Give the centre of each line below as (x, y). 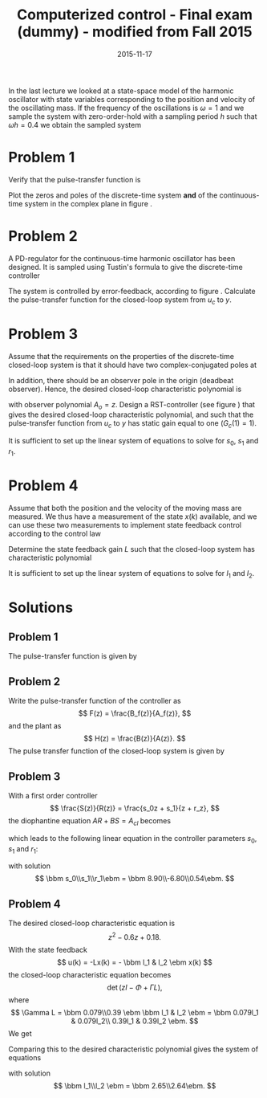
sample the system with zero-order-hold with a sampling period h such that (133, 116)
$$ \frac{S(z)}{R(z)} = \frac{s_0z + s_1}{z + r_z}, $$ (135, 808)
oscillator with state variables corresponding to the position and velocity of (132, 99)
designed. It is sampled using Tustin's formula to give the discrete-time (125, 267)
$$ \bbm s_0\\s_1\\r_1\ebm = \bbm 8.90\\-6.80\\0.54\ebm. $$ (135, 879)
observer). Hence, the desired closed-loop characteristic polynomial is (125, 389)
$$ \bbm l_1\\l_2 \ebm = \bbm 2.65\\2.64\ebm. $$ (135, 1085)
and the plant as (35, 726)
